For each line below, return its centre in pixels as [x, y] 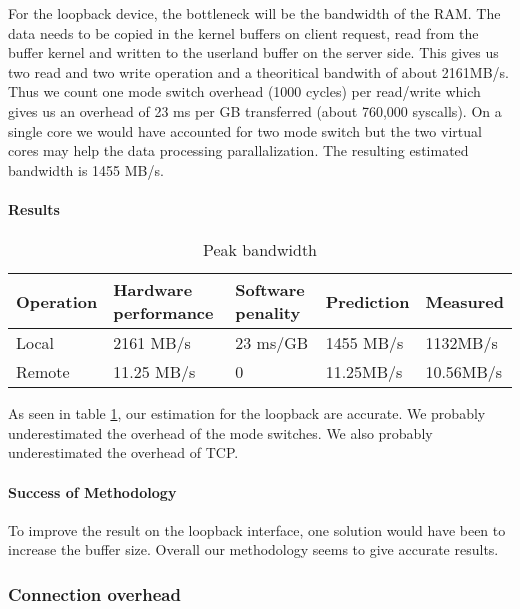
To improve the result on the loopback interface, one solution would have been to [257, 529]
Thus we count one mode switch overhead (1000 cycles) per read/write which [244, 91]
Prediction [367, 301]
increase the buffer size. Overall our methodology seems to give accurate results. [253, 549]
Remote [43, 372]
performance [163, 313]
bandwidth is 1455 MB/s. [86, 169]
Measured [464, 301]
